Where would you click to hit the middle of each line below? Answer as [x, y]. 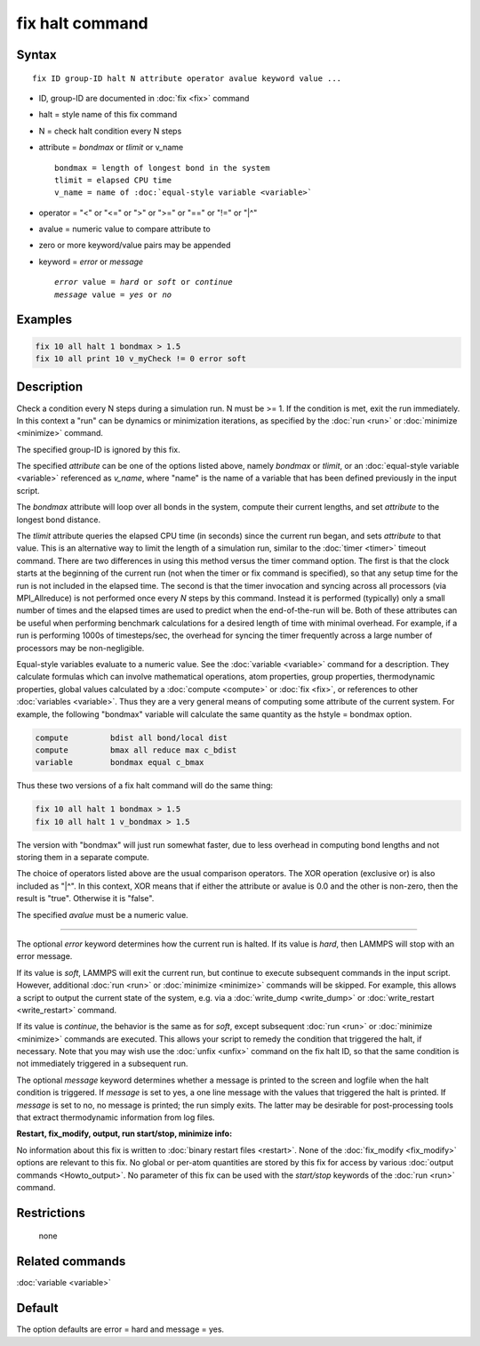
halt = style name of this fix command [108, 115]
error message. [44, 956]
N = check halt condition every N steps [110, 131]
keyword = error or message [91, 262]
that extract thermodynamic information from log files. [116, 1117]
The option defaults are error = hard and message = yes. [120, 1329]
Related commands [71, 1262]
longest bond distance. [59, 520]
